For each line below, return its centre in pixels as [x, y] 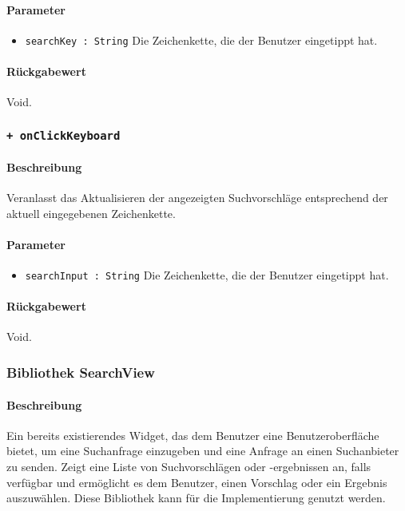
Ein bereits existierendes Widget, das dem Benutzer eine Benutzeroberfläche [193, 435]
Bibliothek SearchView [81, 372]
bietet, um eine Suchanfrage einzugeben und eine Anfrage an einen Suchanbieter [203, 451]
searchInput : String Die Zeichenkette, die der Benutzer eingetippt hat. [207, 275]
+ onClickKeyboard [64, 135]
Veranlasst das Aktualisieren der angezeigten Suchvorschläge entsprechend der [197, 198]
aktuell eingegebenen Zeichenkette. [91, 213]
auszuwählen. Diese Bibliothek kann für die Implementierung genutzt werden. [196, 498]
